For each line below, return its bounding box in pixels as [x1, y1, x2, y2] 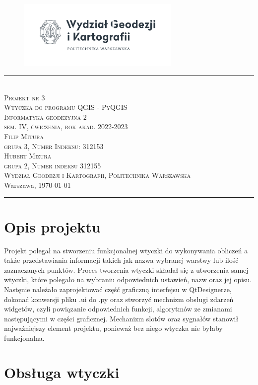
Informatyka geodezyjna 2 [4, 111, 87, 122]
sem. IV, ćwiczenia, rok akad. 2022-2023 [4, 121, 128, 132]
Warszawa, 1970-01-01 [4, 179, 71, 190]
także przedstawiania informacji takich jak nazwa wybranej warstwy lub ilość [4, 255, 239, 265]
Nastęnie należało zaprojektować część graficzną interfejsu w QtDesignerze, [4, 284, 232, 295]
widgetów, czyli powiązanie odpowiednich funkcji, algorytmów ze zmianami [4, 304, 232, 314]
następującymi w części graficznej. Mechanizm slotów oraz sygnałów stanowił [4, 313, 239, 323]
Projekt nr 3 [4, 92, 45, 102]
